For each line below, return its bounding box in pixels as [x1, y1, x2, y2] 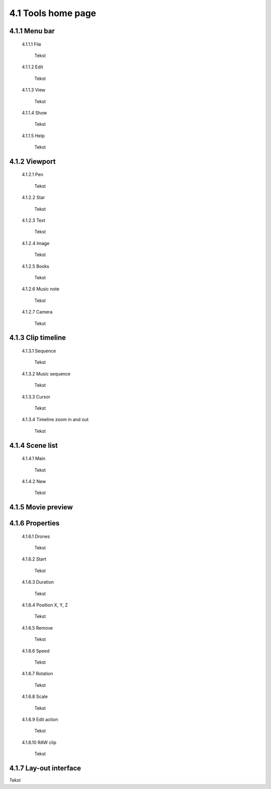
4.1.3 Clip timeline [9, 334, 66, 342]
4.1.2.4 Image [22, 240, 50, 246]
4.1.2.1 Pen [22, 172, 44, 178]
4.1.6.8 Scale [22, 693, 48, 699]
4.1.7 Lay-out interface [9, 764, 81, 772]
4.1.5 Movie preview [9, 503, 73, 512]
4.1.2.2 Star [22, 194, 45, 201]
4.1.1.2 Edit [22, 64, 44, 70]
